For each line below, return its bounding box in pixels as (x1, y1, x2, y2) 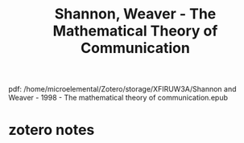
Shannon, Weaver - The (54, 5, 217, 23)
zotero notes (8, 121, 95, 139)
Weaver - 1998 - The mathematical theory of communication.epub (8, 93, 228, 103)
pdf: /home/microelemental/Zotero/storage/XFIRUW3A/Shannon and (8, 84, 237, 94)
